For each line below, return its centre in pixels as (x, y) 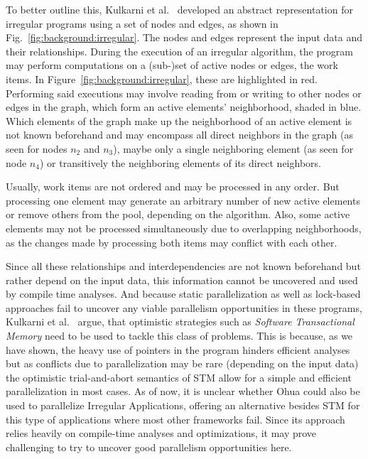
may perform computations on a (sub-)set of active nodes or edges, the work (172, 65)
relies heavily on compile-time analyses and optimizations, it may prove (161, 433)
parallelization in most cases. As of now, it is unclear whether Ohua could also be (183, 391)
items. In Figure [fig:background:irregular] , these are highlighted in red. (162, 79)
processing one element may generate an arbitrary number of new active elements (183, 200)
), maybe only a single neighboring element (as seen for (233, 148)
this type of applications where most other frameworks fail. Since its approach (175, 419)
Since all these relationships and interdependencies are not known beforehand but (183, 266)
